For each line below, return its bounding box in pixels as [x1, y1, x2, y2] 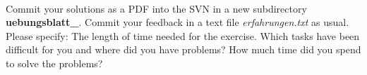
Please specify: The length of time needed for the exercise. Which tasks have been [6, 28, 360, 43]
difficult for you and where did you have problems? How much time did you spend [6, 42, 361, 57]
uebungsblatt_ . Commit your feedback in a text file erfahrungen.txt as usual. [6, 15, 349, 29]
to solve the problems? [6, 55, 103, 70]
